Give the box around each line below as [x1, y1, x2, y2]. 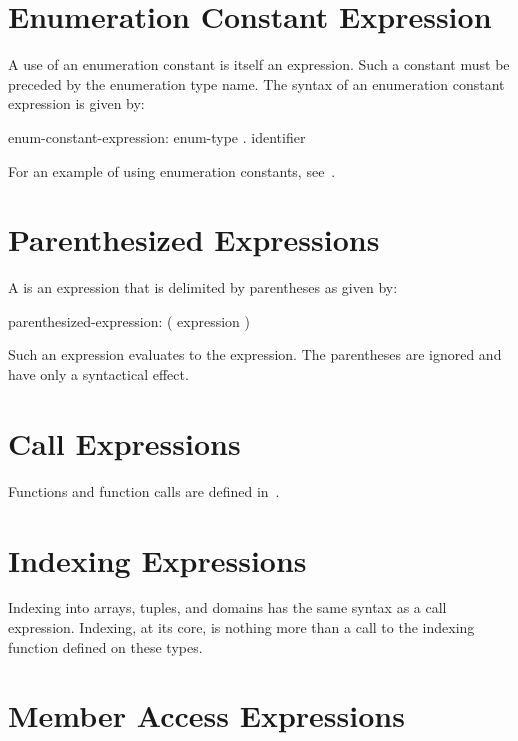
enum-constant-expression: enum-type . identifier [8, 126, 306, 147]
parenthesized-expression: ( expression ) [8, 310, 250, 331]
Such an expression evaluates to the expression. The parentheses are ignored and [8, 344, 502, 365]
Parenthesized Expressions [8, 219, 380, 260]
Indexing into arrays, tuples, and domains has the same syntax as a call [8, 597, 447, 618]
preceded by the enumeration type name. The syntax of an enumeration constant [8, 73, 505, 94]
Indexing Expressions [8, 539, 307, 580]
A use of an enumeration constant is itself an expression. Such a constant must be [8, 54, 510, 75]
